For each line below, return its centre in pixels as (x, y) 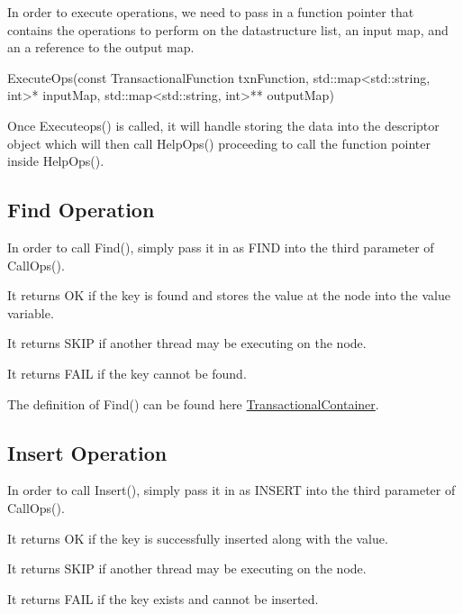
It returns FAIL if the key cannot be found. (127, 373)
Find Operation (81, 210)
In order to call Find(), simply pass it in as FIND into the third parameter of (221, 247)
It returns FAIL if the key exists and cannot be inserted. (163, 598)
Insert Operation (87, 452)
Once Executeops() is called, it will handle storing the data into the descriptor (223, 125)
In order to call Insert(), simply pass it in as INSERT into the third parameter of (231, 490)
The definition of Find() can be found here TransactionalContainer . (193, 403)
